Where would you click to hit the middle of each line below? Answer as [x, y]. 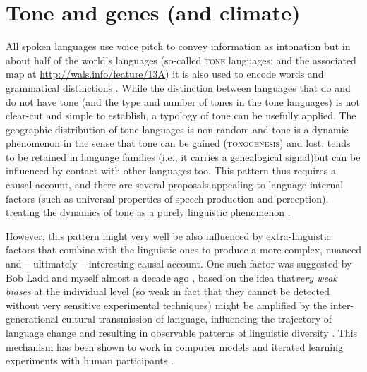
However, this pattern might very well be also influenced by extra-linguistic [168, 235]
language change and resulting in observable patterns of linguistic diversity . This [182, 332]
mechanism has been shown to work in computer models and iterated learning [175, 346]
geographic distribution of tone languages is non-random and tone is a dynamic [177, 129]
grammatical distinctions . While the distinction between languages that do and [178, 87]
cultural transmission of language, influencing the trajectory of [197, 319]
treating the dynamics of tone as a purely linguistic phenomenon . [148, 212]
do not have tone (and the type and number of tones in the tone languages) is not [183, 101]
